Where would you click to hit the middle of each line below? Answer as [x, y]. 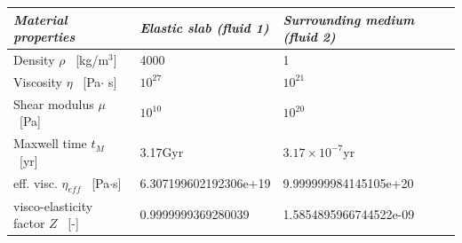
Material [40, 19]
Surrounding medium [349, 19]
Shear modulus [54, 103]
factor [29, 223]
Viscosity [38, 81]
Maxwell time [50, 143]
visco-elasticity [53, 205]
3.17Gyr [162, 151]
